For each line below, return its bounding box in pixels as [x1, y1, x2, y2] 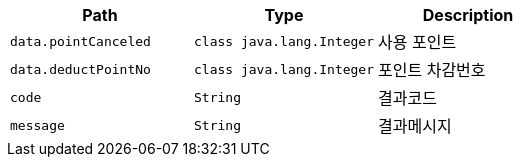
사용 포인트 [378, 32, 457, 52]
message [10, 117, 65, 133]
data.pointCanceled [10, 33, 151, 49]
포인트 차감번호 [378, 60, 486, 80]
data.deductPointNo [10, 61, 151, 77]
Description [422, 5, 514, 25]
